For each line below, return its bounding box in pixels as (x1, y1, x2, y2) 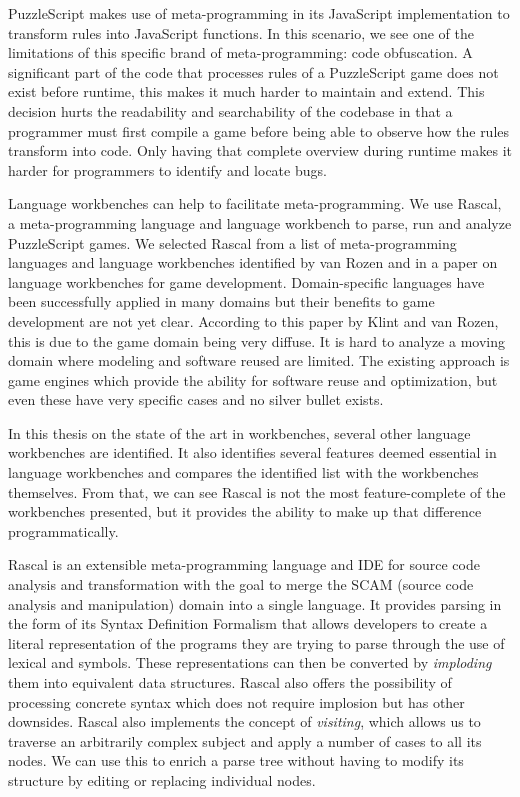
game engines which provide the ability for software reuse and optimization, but (8, 369, 498, 390)
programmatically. (8, 520, 119, 541)
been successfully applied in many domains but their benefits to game (8, 291, 435, 312)
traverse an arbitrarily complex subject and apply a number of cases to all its (8, 730, 482, 751)
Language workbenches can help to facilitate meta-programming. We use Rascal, (8, 193, 502, 214)
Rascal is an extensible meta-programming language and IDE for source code (8, 554, 480, 575)
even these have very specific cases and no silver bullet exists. (8, 389, 384, 410)
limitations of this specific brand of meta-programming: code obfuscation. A (8, 42, 473, 63)
